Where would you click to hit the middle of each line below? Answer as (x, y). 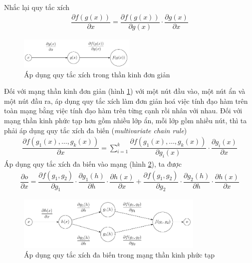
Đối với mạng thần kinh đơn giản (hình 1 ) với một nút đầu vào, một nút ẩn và (125, 91)
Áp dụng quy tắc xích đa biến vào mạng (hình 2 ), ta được (93, 163)
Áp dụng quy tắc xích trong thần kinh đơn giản (97, 74)
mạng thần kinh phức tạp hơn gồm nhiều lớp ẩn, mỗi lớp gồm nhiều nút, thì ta (126, 120)
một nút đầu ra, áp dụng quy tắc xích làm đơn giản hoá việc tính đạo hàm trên (126, 101)
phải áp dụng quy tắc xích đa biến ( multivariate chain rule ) (96, 130)
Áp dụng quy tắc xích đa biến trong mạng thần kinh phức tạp (119, 255)
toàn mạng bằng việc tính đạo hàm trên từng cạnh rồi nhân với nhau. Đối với (123, 111)
